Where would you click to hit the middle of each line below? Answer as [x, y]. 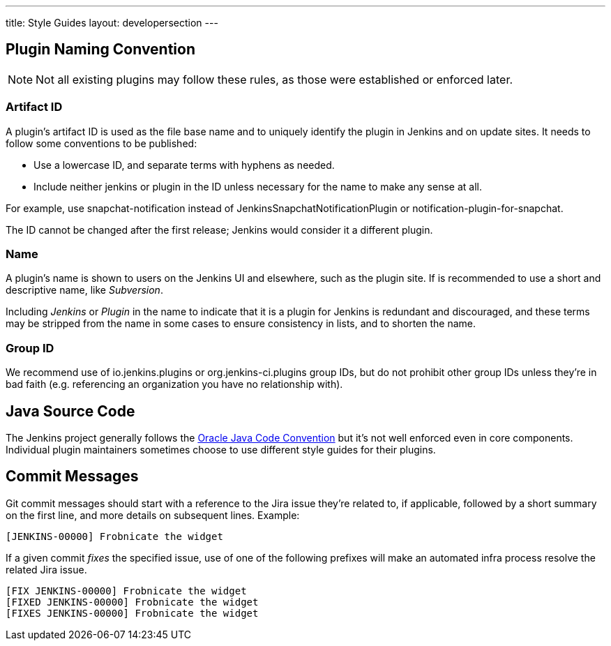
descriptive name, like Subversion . [84, 290]
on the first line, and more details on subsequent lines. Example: [153, 515]
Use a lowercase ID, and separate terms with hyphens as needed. [184, 165]
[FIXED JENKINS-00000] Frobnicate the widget [132, 602]
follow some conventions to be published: [101, 143]
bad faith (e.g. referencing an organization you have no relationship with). [174, 384]
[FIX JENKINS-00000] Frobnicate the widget [126, 591]
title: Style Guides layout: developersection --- [112, 23]
